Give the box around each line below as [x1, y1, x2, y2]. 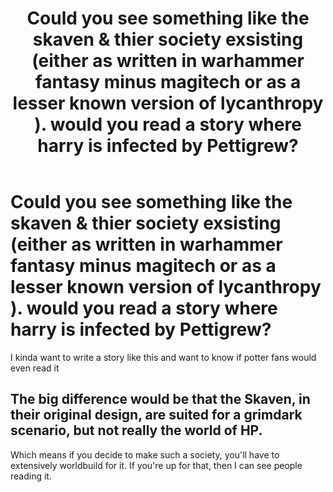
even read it [10, 362, 60, 374]
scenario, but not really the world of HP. [10, 422, 263, 439]
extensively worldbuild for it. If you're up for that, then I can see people [10, 459, 303, 471]
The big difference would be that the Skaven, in [10, 391, 311, 408]
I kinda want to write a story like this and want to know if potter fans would [10, 351, 317, 363]
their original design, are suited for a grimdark [10, 407, 303, 424]
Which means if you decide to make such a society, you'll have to [10, 448, 280, 461]
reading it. [10, 470, 52, 482]
